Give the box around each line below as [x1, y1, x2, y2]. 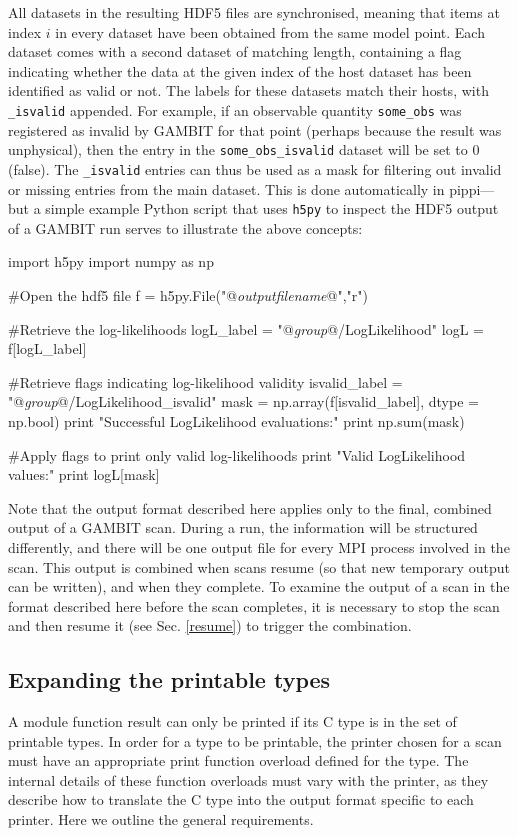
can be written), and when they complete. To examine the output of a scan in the [8, 576, 510, 597]
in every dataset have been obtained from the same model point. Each [55, 21, 485, 42]
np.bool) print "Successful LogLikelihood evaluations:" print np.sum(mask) [8, 410, 465, 431]
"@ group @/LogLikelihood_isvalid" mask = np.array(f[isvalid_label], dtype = [8, 391, 479, 412]
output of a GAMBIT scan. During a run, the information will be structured [8, 517, 478, 538]
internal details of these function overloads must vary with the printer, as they [8, 769, 489, 790]
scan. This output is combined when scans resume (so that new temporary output [8, 556, 510, 577]
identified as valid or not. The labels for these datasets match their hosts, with [8, 80, 489, 101]
